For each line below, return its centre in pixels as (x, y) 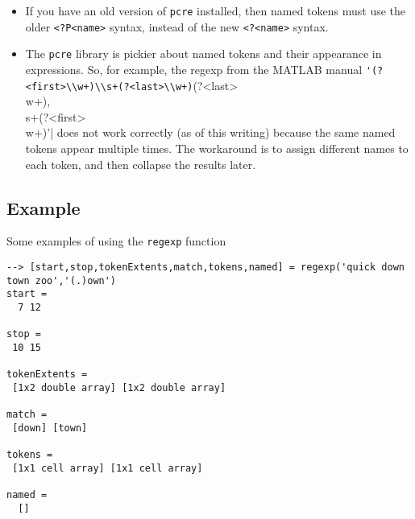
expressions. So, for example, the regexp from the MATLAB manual (194, 69)
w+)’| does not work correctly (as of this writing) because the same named (210, 132)
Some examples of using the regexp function (116, 241)
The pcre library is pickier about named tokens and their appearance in (203, 54)
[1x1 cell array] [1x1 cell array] (108, 468)
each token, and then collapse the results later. (141, 164)
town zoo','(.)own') (62, 280)
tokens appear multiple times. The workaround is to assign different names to (217, 148)
